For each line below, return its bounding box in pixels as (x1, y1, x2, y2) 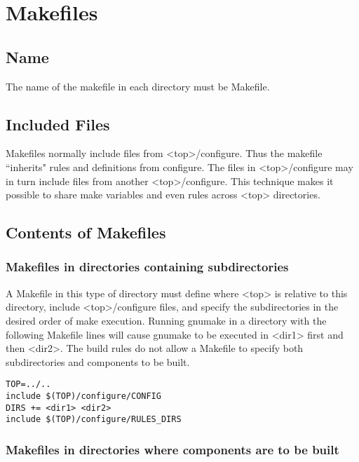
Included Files (6, 113, 110, 135)
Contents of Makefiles (6, 222, 166, 243)
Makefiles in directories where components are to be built (6, 440, 339, 458)
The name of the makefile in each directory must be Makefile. (6, 79, 270, 93)
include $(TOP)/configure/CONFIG (6, 390, 161, 401)
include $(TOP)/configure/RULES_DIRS (6, 414, 182, 425)
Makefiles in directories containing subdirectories (6, 258, 289, 276)
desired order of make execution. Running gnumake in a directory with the (6, 313, 327, 327)
